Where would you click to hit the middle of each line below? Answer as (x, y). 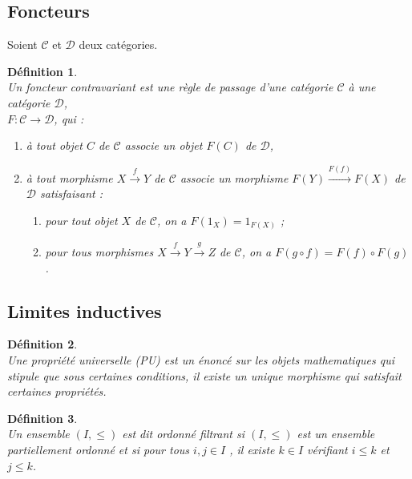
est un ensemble (336, 434)
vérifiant (327, 450)
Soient (22, 44)
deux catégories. (118, 44)
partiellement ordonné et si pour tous (99, 450)
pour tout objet (81, 220)
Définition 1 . (42, 71)
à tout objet (54, 145)
